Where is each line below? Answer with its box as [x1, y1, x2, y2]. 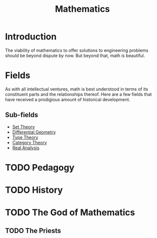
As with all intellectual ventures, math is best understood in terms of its [5, 86, 148, 92]
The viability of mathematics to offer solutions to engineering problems [5, 47, 149, 53]
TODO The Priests [5, 226, 61, 235]
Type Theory [12, 134, 38, 140]
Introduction [5, 31, 57, 42]
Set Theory [12, 124, 35, 130]
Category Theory [12, 139, 47, 146]
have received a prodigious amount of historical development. [5, 96, 131, 102]
